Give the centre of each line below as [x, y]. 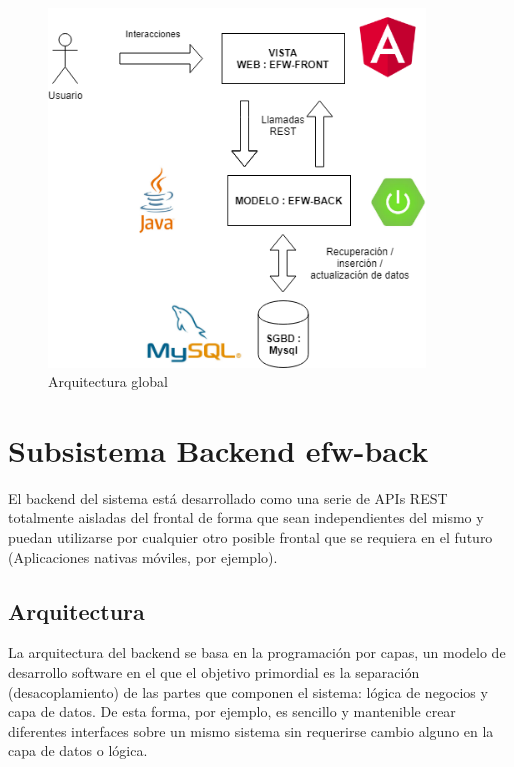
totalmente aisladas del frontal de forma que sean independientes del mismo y [246, 517]
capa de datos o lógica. [78, 750]
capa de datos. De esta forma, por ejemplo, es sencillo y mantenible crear [232, 711]
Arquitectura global [108, 381]
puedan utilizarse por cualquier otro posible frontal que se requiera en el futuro [250, 537]
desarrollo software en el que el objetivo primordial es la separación [214, 672]
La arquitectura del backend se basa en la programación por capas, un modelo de [257, 652]
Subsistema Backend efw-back [218, 449]
